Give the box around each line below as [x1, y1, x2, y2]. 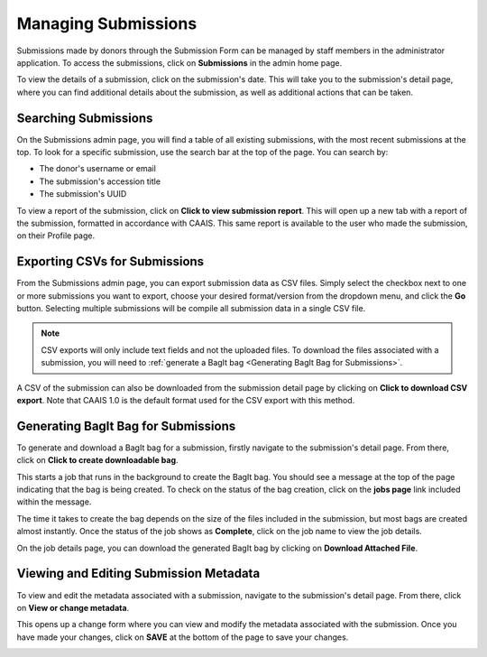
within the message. [16, 496, 92, 507]
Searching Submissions [16, 110, 153, 125]
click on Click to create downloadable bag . [16, 455, 179, 466]
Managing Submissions [16, 14, 198, 33]
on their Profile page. [16, 230, 96, 241]
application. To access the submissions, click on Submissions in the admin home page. [16, 57, 343, 68]
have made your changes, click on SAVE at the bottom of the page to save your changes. [16, 632, 349, 643]
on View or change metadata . [16, 602, 130, 613]
